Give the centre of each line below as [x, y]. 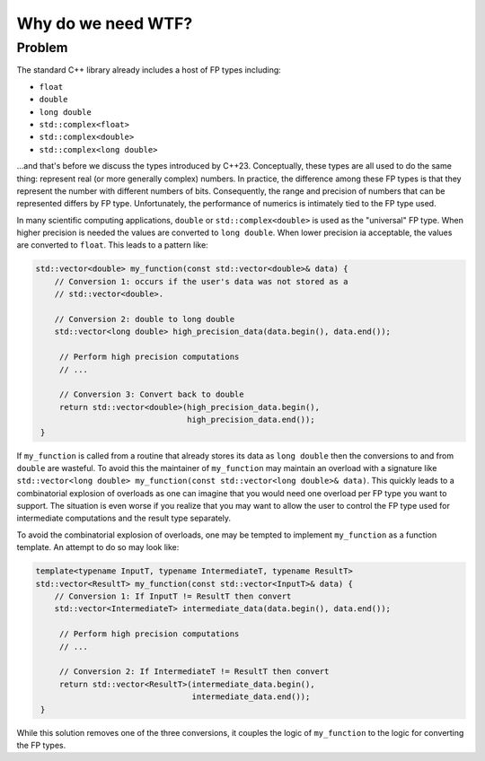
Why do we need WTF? [105, 23]
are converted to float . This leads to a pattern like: [112, 245]
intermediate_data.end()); [251, 697]
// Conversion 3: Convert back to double [151, 394]
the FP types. [41, 745]
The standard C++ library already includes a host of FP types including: [149, 70]
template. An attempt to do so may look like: [98, 547]
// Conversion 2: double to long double [145, 319]
